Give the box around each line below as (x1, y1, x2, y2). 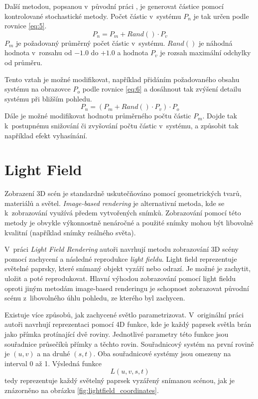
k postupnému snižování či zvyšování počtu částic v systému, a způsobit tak (4, 120, 239, 130)
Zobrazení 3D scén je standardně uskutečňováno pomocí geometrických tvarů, (4, 188, 242, 199)
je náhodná (198, 37, 233, 48)
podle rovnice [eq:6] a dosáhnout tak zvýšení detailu (82, 84, 241, 94)
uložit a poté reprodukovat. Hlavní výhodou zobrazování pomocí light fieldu (4, 273, 236, 283)
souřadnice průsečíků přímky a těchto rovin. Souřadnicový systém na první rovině (4, 338, 254, 349)
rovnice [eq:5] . (4, 20, 47, 31)
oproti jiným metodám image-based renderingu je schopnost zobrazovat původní (4, 283, 249, 293)
